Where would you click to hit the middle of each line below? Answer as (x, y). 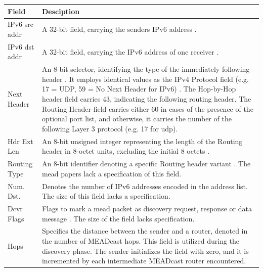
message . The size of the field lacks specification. (118, 218)
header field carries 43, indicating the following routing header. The (146, 99)
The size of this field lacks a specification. (106, 196)
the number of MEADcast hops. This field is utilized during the (141, 240)
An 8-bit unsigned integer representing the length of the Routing (142, 141)
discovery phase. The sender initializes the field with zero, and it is (145, 251)
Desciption (61, 11)
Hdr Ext (20, 141)
